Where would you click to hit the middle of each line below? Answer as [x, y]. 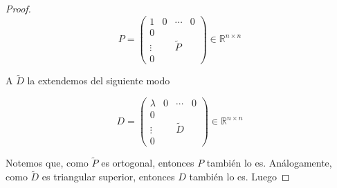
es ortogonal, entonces [148, 163]
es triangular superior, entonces [108, 177]
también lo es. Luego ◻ [239, 177]
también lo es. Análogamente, [269, 163]
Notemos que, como [47, 163]
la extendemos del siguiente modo [99, 81]
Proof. [18, 8]
